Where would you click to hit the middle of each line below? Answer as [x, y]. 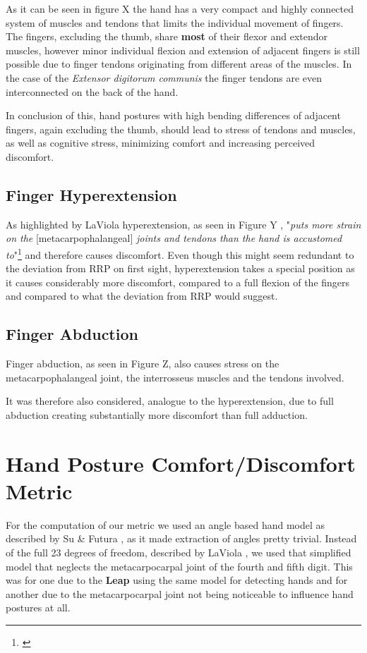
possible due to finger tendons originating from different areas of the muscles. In [179, 64]
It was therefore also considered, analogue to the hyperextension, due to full [170, 401]
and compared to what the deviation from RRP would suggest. [142, 296]
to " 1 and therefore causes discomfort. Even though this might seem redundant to [180, 253]
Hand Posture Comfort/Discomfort [181, 463]
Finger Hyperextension [91, 194]
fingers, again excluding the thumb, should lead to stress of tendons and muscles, [181, 129]
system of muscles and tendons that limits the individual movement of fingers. [175, 22]
